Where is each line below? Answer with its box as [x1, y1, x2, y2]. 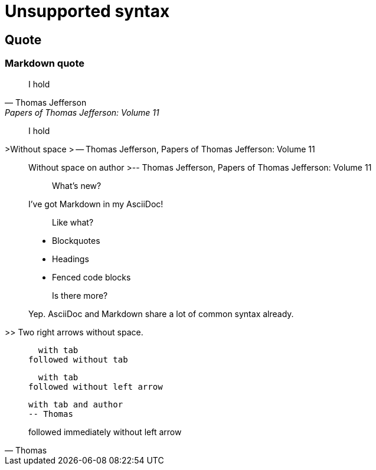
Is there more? [52, 290, 108, 301]
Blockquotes [52, 235, 100, 246]
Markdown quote [5, 57, 84, 70]
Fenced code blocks [52, 272, 131, 282]
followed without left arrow [28, 381, 163, 391]
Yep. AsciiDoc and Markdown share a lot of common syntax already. [28, 308, 294, 319]
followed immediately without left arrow [28, 426, 182, 437]
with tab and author [28, 399, 123, 409]
